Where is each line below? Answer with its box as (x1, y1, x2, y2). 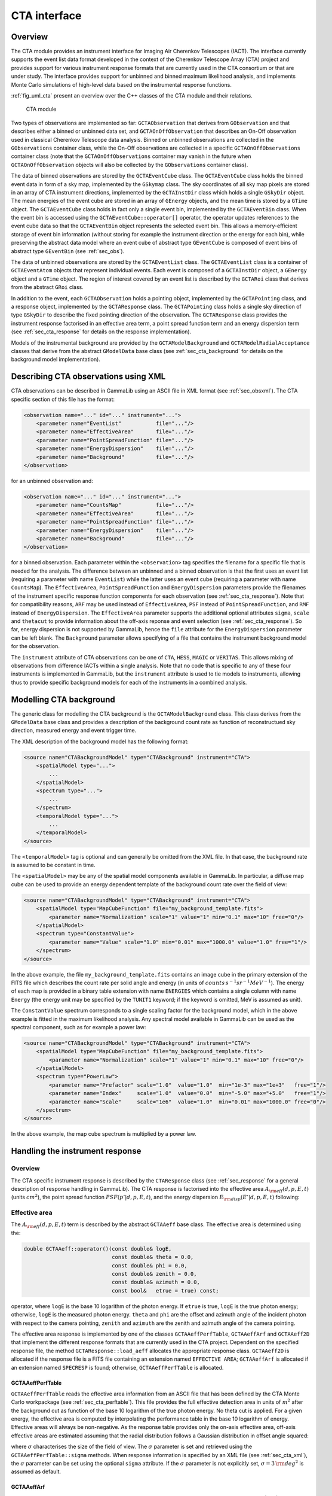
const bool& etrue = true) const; (111, 1287, 219, 1294)
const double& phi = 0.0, (111, 1262, 187, 1269)
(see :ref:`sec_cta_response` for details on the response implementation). (11, 328, 192, 335)
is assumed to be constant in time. (11, 862, 96, 869)
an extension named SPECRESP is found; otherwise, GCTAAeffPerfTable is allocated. (11, 1364, 224, 1371)
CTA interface (11, 9, 82, 22)
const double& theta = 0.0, (111, 1254, 194, 1261)
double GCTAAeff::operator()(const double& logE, (23, 1245, 172, 1252)
